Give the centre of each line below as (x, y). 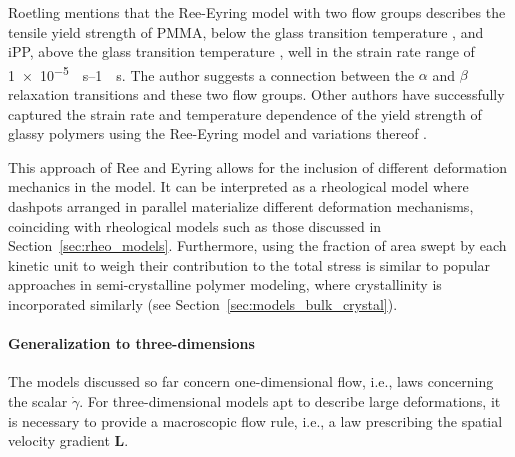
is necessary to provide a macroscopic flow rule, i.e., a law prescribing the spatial (255, 420)
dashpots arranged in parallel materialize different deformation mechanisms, (241, 206)
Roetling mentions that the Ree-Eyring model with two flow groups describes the (257, 12)
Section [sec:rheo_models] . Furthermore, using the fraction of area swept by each (257, 245)
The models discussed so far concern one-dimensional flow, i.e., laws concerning (251, 381)
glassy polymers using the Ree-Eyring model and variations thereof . (218, 133)
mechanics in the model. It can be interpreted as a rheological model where (238, 186)
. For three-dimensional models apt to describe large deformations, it (290, 400)
